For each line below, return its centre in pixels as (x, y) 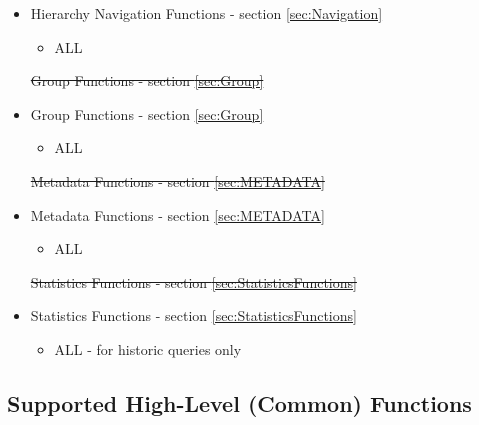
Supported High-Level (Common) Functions (239, 402)
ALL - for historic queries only (148, 348)
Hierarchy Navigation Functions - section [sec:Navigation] (206, 13)
